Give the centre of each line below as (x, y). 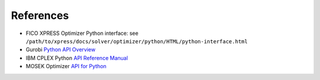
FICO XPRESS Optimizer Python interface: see (82, 33)
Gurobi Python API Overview (61, 50)
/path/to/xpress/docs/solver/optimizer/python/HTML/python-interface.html (137, 41)
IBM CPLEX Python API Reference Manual (77, 58)
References (40, 15)
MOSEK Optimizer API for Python (66, 66)
